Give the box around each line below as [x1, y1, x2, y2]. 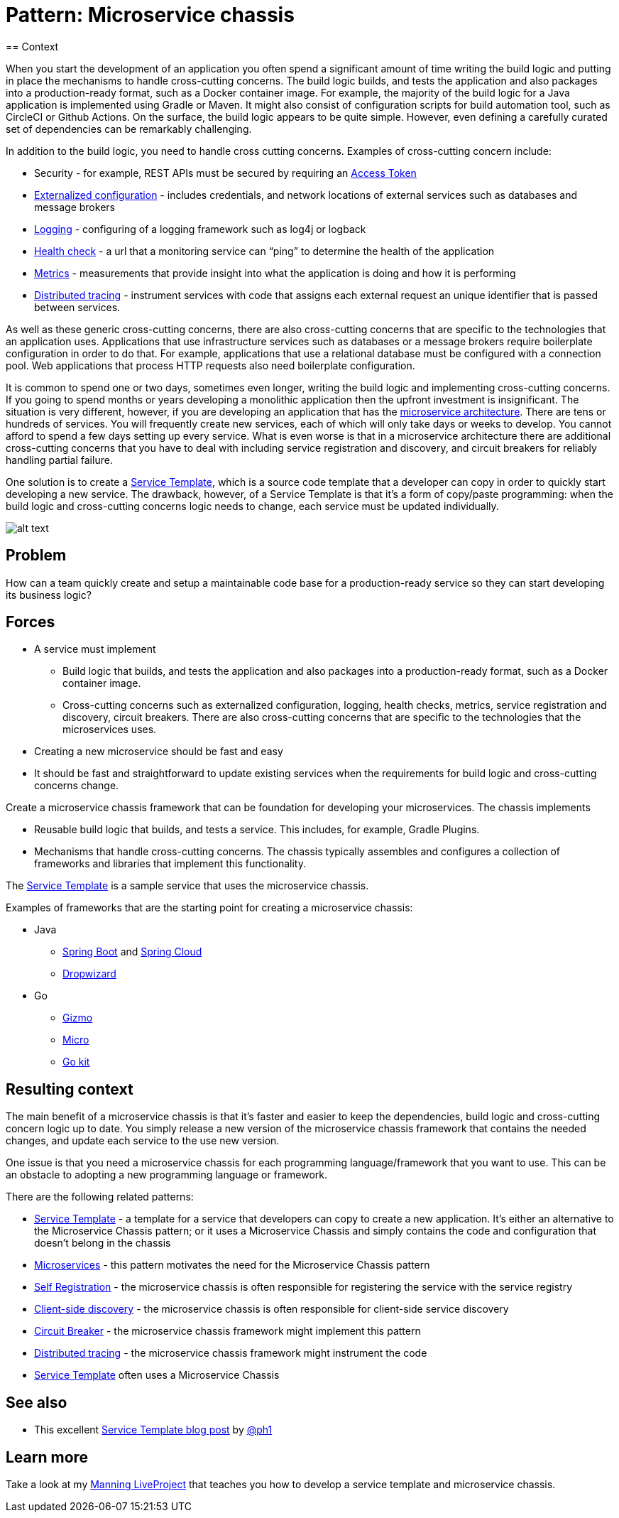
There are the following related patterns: [6, 1191, 194, 1203]
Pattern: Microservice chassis [6, 3, 295, 27]
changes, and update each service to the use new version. [6, 1134, 280, 1147]
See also [6, 1393, 67, 1411]
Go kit [62, 1056, 90, 1068]
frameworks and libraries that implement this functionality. [34, 857, 306, 870]
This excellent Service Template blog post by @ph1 [34, 1424, 273, 1436]
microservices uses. [62, 723, 157, 736]
